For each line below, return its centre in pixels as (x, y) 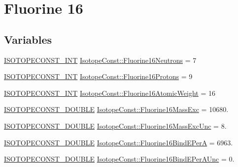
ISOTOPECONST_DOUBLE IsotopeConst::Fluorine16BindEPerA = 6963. (119, 142)
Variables (28, 39)
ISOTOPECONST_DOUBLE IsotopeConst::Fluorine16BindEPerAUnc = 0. (119, 159)
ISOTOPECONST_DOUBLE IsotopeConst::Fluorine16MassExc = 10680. (116, 109)
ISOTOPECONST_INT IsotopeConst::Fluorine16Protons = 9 (98, 76)
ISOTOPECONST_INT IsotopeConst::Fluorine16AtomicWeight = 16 (110, 93)
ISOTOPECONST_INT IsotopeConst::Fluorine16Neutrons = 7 (100, 60)
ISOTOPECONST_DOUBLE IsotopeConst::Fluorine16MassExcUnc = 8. (115, 125)
